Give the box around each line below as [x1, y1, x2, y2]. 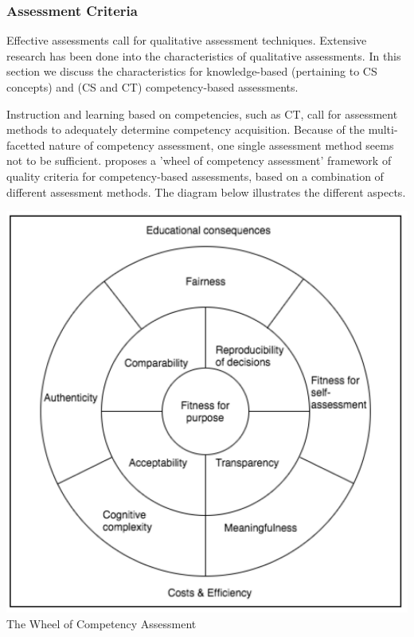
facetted [6, 136, 45, 153]
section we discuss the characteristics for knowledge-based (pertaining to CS [6, 63, 377, 80]
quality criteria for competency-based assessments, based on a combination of [6, 167, 384, 184]
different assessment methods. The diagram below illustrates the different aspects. [6, 183, 406, 200]
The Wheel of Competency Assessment [6, 615, 197, 631]
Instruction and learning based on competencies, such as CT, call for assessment [6, 105, 398, 122]
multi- [368, 121, 398, 138]
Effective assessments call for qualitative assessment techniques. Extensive [6, 32, 367, 49]
